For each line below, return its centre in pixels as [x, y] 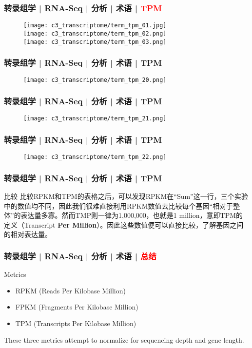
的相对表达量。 [28, 234]
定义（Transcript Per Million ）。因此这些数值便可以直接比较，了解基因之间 [124, 224]
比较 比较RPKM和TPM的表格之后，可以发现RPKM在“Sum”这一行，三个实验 [126, 196]
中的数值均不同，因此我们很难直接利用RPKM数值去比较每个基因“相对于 [119, 205]
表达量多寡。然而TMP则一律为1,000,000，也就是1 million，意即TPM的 [132, 215]
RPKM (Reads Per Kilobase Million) [70, 290]
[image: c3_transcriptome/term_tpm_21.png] [95, 119]
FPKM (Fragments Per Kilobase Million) [77, 307]
